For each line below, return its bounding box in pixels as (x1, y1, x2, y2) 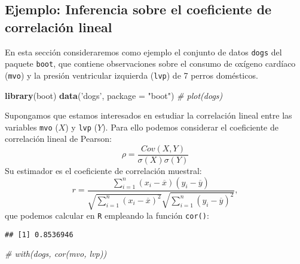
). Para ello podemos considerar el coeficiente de (102, 120, 278, 133)
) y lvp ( (65, 120, 98, 133)
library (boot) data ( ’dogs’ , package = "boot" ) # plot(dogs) (5, 89, 223, 101)
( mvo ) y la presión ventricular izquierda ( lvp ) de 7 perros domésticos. (5, 69, 258, 81)
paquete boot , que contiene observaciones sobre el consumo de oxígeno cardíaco (5, 57, 296, 70)
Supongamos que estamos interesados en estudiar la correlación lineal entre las (5, 109, 292, 122)
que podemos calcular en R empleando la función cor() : (5, 209, 209, 222)
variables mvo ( (5, 120, 59, 133)
